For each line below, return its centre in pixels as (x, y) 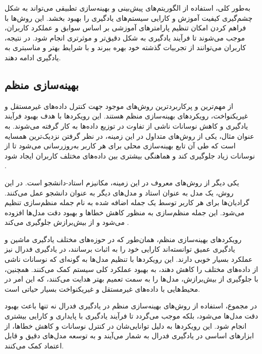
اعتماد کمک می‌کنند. (34, 345)
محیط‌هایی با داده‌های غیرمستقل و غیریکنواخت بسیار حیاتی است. (102, 288)
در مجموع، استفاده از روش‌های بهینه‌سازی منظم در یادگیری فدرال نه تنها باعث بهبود (131, 306)
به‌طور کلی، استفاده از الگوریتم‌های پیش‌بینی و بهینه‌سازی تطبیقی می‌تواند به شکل (127, 8)
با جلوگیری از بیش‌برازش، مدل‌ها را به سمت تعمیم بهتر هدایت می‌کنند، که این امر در (132, 279)
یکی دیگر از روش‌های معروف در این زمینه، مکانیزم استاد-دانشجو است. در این (122, 182)
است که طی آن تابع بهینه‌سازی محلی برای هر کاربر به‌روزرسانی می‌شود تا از (120, 146)
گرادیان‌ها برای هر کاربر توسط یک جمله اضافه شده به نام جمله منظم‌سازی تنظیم (127, 202)
